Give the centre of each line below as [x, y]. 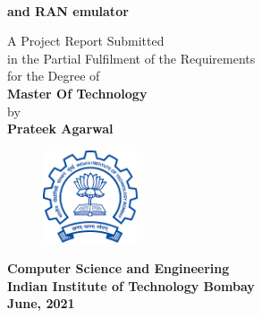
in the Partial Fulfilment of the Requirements [131, 58]
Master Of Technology [77, 93]
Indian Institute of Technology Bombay [131, 285]
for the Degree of [54, 76]
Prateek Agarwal [60, 129]
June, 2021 [41, 303]
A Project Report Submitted [86, 41]
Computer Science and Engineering [118, 268]
